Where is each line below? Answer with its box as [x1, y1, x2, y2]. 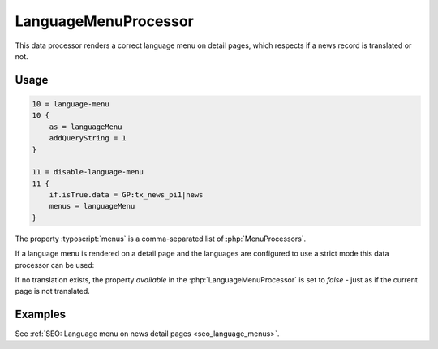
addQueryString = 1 [49, 134, 127, 143]
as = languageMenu [49, 122, 122, 131]
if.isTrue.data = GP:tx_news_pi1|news [49, 191, 204, 200]
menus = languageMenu [49, 201, 135, 211]
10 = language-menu [32, 99, 109, 109]
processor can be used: [15, 260, 95, 269]
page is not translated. [15, 287, 90, 296]
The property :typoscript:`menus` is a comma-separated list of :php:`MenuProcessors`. [15, 234, 307, 243]
